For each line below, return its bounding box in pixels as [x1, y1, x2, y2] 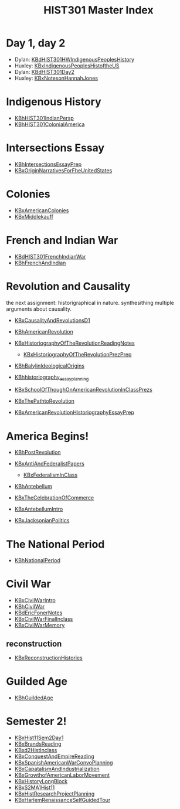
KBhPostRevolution [14, 449, 61, 456]
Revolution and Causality [6, 280, 131, 293]
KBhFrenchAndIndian [14, 259, 66, 266]
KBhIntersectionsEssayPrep [14, 161, 82, 168]
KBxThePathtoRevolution [14, 397, 75, 404]
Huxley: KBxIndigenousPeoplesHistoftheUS [14, 62, 120, 69]
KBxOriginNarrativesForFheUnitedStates [14, 166, 113, 174]
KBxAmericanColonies [14, 206, 69, 214]
